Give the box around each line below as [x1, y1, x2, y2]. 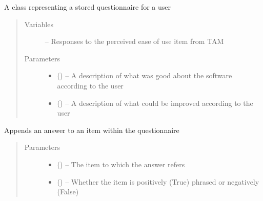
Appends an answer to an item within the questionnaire [4, 124, 179, 135]
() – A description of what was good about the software [57, 70, 232, 81]
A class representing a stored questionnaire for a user [4, 2, 171, 12]
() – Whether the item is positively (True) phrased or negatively [57, 176, 259, 187]
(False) [57, 186, 79, 197]
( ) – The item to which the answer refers [57, 159, 185, 169]
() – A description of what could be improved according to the [57, 97, 253, 108]
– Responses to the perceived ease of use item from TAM [45, 36, 224, 47]
